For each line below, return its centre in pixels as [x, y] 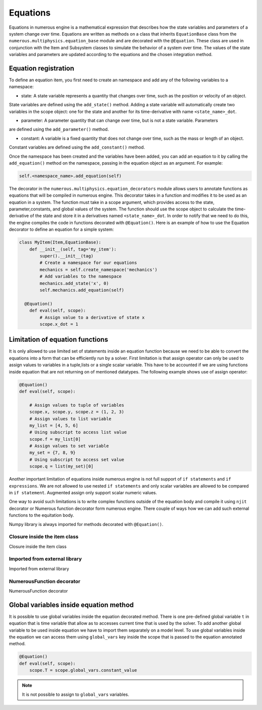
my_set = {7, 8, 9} [53, 453]
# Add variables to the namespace [81, 277]
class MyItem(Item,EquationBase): [60, 243]
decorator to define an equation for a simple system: [61, 229]
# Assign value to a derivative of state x [92, 317]
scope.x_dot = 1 [59, 324]
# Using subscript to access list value [78, 432]
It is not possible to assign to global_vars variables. [76, 694]
